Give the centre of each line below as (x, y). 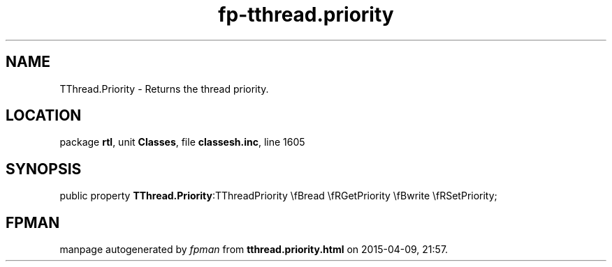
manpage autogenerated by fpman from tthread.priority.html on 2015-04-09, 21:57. (254, 250)
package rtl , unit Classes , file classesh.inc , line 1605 (182, 142)
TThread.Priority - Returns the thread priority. (164, 89)
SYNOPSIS (44, 169)
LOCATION (44, 116)
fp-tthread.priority (306, 15)
